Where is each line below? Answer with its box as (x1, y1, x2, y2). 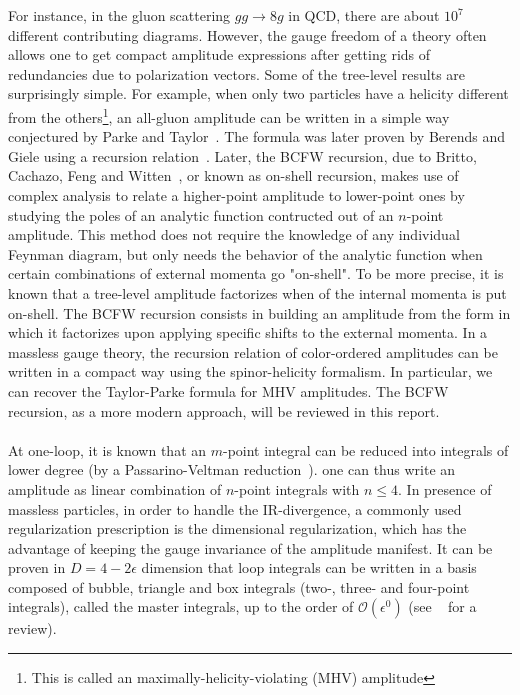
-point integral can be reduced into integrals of (223, 439, 509, 460)
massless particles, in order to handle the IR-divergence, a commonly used (8, 498, 462, 519)
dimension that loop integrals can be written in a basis (141, 557, 477, 578)
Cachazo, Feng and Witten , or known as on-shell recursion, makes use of (8, 165, 459, 186)
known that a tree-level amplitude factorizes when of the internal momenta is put (8, 282, 507, 303)
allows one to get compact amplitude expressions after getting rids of (8, 44, 431, 65)
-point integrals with (234, 478, 360, 499)
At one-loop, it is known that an (8, 439, 207, 460)
